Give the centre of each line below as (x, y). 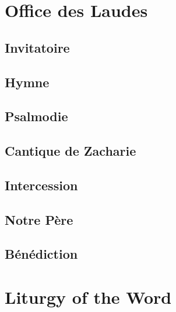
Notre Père (39, 219)
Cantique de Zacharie (71, 151)
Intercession (41, 185)
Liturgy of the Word (88, 297)
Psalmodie (36, 116)
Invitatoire (37, 47)
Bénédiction (41, 254)
